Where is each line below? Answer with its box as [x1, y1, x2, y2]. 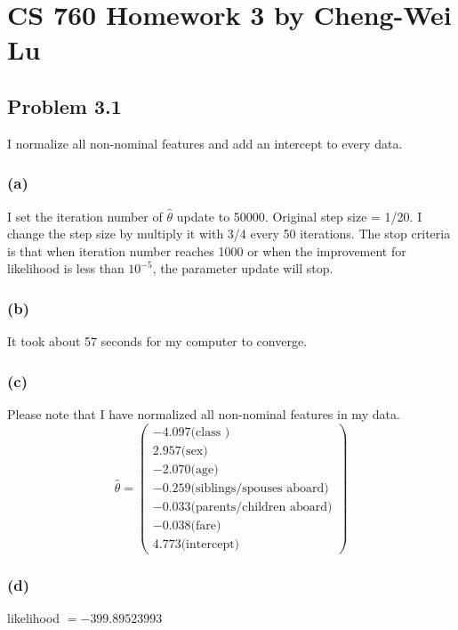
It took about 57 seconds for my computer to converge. [7, 332, 308, 351]
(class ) [190, 425, 230, 439]
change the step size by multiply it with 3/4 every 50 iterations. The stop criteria [7, 224, 451, 243]
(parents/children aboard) [190, 500, 333, 513]
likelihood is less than [7, 259, 125, 278]
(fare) [190, 519, 221, 532]
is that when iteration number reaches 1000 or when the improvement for [7, 241, 406, 260]
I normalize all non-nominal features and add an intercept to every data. [7, 133, 403, 152]
